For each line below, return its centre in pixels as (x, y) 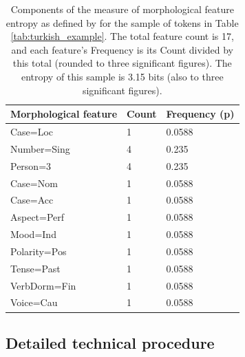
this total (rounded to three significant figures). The (122, 63)
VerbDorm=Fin (43, 285)
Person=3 (31, 165)
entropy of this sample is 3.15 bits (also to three (122, 76)
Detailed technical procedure (110, 342)
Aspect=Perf (38, 217)
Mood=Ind (33, 234)
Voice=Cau (34, 302)
